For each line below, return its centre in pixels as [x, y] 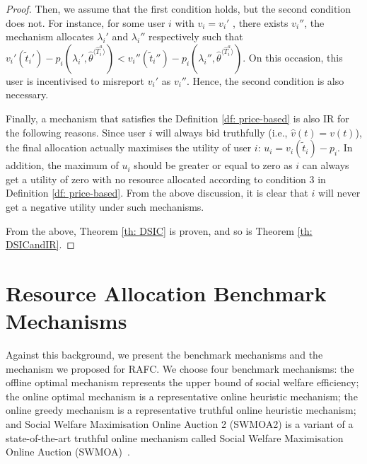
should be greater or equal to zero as [213, 165]
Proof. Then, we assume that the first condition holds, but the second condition [179, 8]
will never [339, 193]
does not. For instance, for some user [86, 22]
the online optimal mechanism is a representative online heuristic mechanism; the [182, 396]
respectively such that [196, 36]
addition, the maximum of [62, 165]
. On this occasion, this [293, 57]
